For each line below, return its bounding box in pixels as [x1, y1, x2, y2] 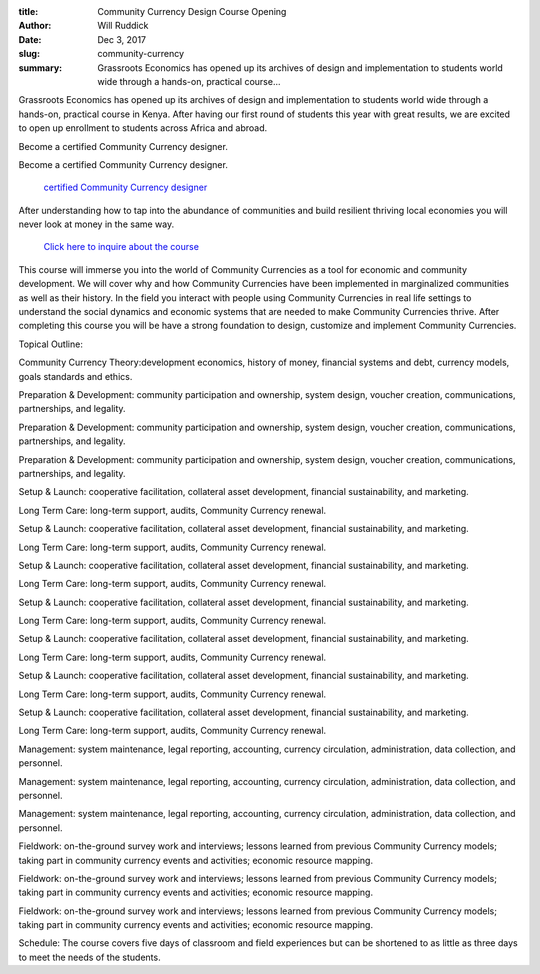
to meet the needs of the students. [18, 951, 161, 963]
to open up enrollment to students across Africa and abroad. [18, 122, 268, 134]
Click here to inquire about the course [43, 241, 200, 253]
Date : [18, 33, 42, 45]
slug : [18, 48, 40, 60]
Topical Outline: [18, 338, 84, 350]
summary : [18, 61, 63, 74]
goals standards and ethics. [18, 370, 133, 382]
